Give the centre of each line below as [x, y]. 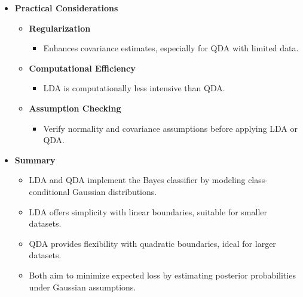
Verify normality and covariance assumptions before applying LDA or [170, 128]
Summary [35, 160]
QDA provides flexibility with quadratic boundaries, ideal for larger [152, 243]
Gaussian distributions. [114, 191]
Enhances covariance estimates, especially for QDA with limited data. [171, 48]
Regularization [60, 28]
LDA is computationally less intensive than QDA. [134, 88]
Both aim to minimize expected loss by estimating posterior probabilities [162, 275]
